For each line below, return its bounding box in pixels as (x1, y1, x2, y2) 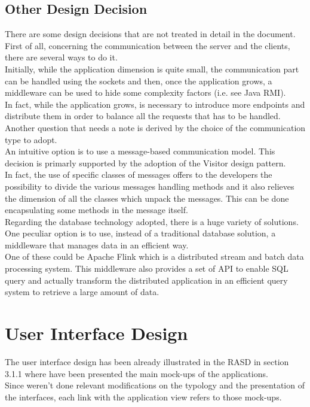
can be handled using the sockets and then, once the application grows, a (5, 74, 272, 87)
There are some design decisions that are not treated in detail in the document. (5, 28, 296, 40)
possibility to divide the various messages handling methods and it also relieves (5, 180, 294, 192)
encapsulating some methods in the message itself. (5, 203, 188, 216)
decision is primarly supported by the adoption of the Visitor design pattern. (5, 156, 286, 169)
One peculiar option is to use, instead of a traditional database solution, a (5, 227, 276, 239)
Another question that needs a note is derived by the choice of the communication (5, 121, 306, 133)
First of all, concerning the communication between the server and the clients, (5, 39, 290, 51)
